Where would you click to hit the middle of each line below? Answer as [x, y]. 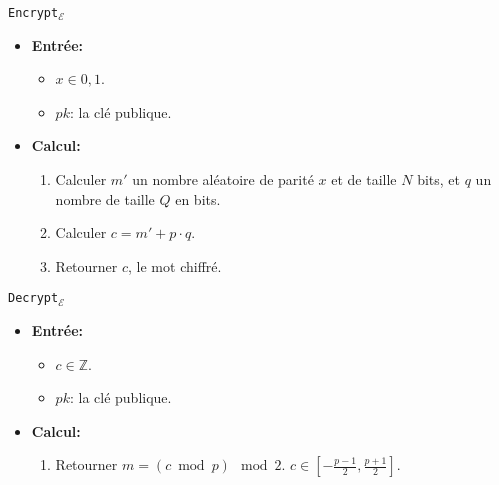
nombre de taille [105, 198]
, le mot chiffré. [175, 265]
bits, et [439, 179]
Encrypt [33, 13]
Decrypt [33, 298]
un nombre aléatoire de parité [223, 179]
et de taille [364, 179]
